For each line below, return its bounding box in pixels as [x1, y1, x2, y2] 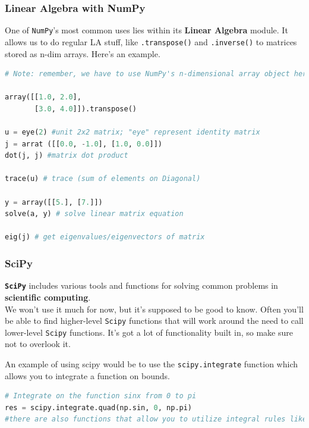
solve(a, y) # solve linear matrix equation [5, 210, 184, 218]
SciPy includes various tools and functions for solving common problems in [5, 279, 278, 292]
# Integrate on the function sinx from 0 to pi [5, 392, 197, 401]
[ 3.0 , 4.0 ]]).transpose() [34, 104, 137, 113]
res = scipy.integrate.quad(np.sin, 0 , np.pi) [5, 403, 193, 412]
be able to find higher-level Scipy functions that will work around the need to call [5, 314, 304, 327]
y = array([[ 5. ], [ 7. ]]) [5, 198, 103, 207]
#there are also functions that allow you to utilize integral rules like [5, 415, 307, 424]
